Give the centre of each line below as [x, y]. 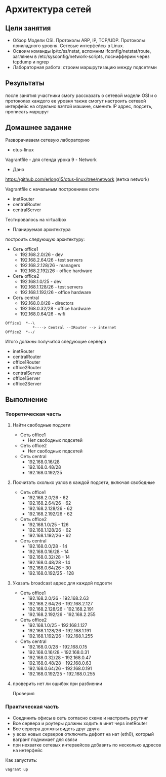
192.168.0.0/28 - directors [47, 303]
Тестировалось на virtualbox [36, 219]
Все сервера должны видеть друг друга [56, 729]
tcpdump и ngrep [31, 62]
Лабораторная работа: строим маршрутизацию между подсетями [85, 67]
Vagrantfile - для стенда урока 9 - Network [51, 159]
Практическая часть [32, 707]
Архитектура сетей [48, 9]
